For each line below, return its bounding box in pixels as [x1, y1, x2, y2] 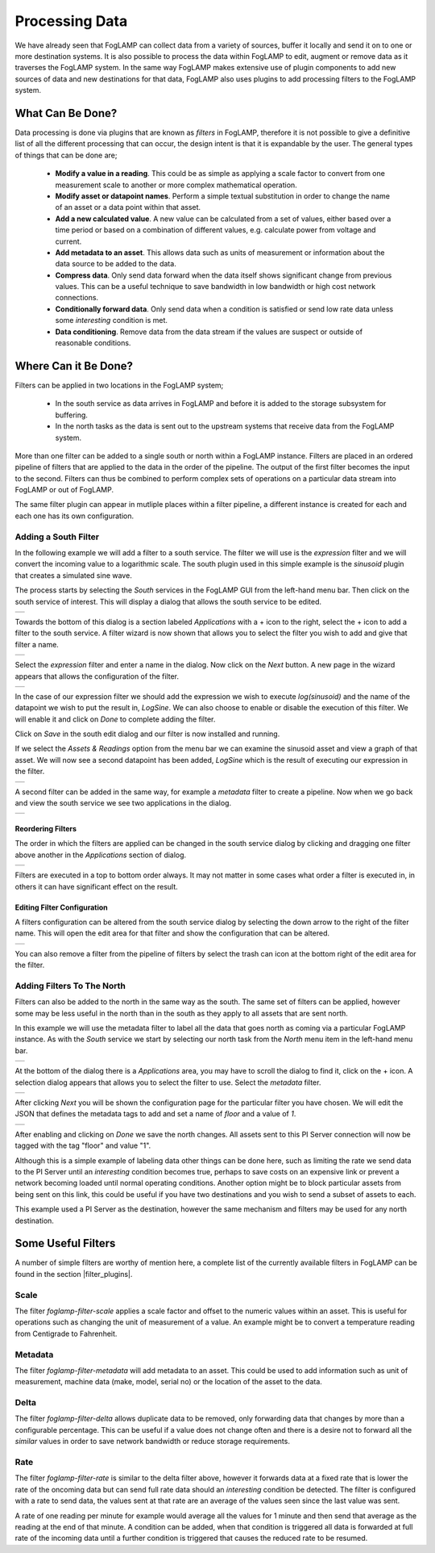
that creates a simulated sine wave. [14, 570, 132, 580]
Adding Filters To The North [14, 980, 126, 991]
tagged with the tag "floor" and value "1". [14, 1141, 151, 1150]
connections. [55, 293, 99, 303]
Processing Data [14, 12, 128, 30]
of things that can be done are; [14, 150, 118, 160]
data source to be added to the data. [55, 259, 176, 269]
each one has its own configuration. [14, 511, 135, 521]
